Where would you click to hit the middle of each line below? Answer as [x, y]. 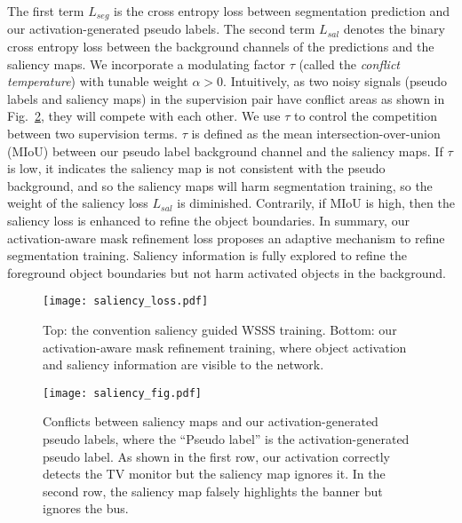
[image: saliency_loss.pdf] [126, 301]
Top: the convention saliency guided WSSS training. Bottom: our [220, 330]
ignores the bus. [86, 508]
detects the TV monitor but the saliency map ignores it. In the [214, 474]
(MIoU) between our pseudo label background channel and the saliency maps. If [225, 151]
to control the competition [366, 116]
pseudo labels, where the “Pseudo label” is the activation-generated [226, 439]
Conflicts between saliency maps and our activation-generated [211, 421]
